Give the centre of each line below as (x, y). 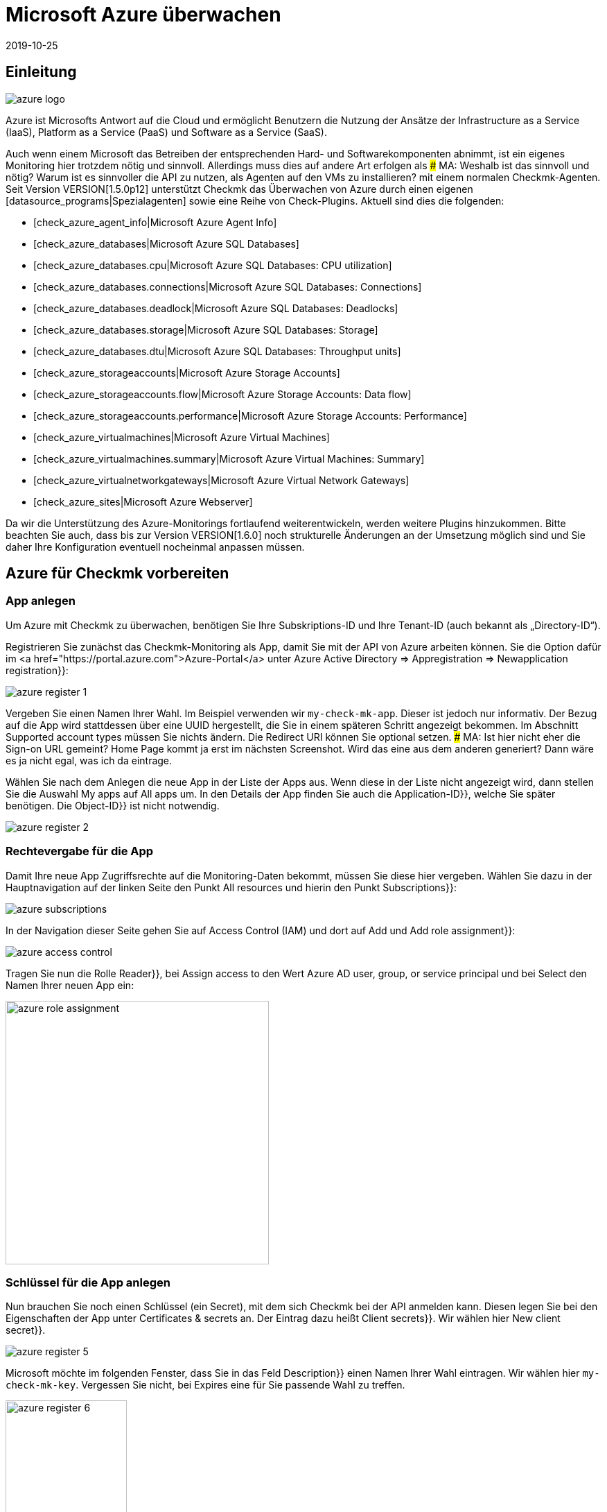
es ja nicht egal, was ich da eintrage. (89, 760)
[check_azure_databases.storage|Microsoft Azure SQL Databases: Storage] (206, 329)
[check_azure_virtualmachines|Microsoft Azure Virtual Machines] (182, 437)
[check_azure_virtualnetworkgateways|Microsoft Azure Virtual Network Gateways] (221, 480)
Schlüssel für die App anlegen (88, 1282)
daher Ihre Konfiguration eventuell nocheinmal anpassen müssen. (155, 547)
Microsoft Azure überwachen (143, 15)
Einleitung (41, 72)
